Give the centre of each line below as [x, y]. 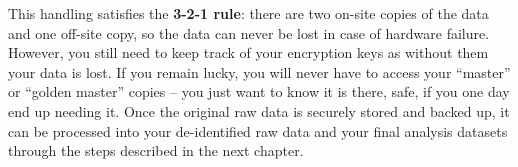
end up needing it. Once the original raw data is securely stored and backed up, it [259, 110]
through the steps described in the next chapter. [156, 150]
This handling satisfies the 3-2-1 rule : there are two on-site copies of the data [248, 13]
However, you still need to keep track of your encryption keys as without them [248, 52]
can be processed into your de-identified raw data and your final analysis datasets [258, 130]
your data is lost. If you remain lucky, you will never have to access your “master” [259, 71]
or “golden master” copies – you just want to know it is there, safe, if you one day [259, 91]
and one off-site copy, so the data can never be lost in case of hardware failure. [249, 32]
